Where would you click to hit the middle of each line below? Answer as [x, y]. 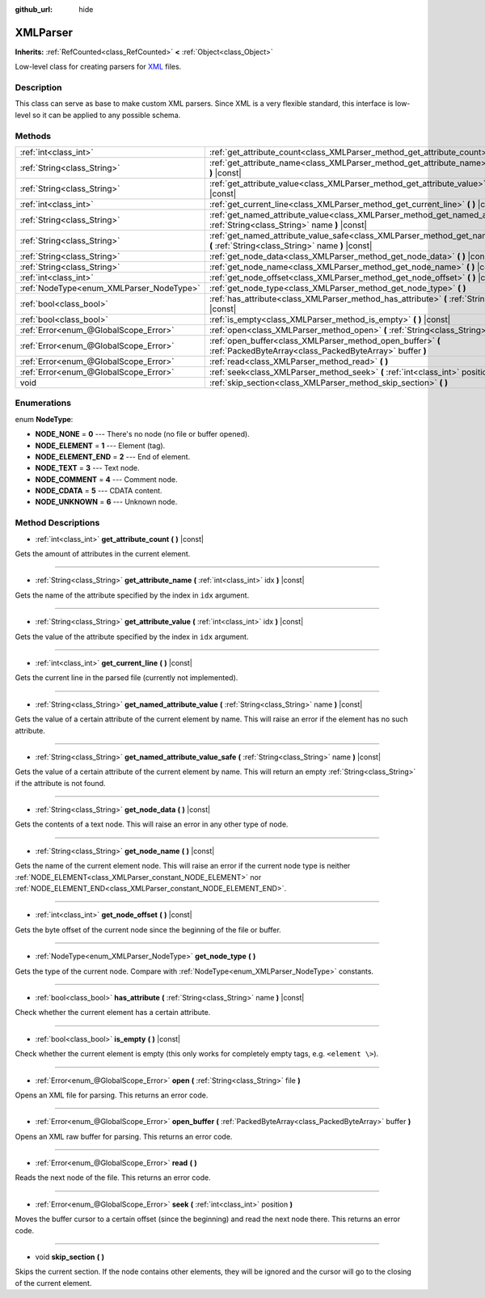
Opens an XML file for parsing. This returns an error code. [112, 1095]
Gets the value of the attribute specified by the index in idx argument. [132, 636]
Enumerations [43, 403]
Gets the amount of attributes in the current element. [103, 553]
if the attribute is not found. [60, 783]
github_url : [34, 9]
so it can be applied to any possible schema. [107, 115]
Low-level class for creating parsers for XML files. [98, 67]
